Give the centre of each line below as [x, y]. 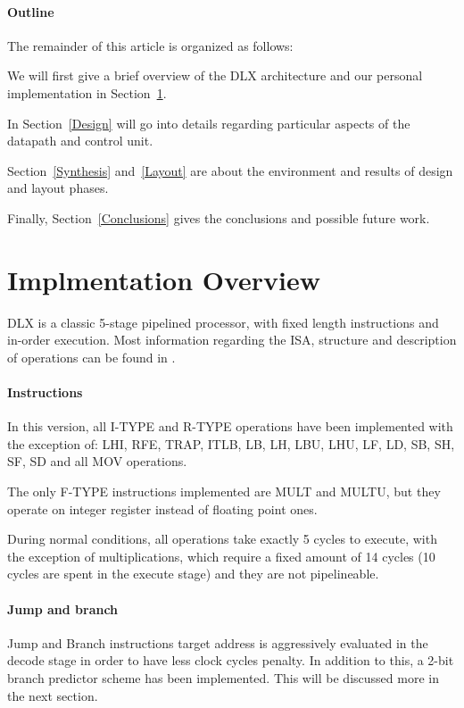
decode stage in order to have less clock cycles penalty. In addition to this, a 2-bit [231, 660]
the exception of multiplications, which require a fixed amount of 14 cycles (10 [221, 556]
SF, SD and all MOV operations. [97, 461]
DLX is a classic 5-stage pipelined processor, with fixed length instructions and [223, 322]
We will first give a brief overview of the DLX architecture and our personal [215, 75]
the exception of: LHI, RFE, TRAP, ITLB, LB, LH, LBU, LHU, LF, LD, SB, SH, [231, 443]
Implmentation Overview [164, 279]
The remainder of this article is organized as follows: [150, 45]
